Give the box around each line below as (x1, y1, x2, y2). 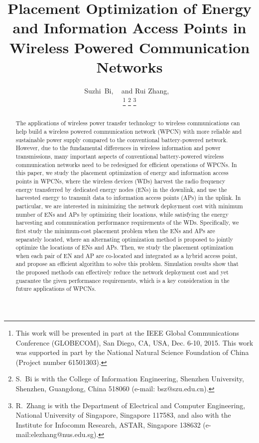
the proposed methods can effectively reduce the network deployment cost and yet (15, 268, 229, 276)
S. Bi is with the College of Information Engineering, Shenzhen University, (15, 373, 244, 384)
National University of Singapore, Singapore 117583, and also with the (15, 410, 231, 420)
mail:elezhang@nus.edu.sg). (15, 429, 99, 440)
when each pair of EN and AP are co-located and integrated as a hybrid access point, (15, 251, 238, 260)
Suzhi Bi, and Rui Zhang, (84, 85, 169, 95)
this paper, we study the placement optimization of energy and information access (15, 169, 229, 177)
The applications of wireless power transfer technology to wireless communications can (15, 119, 240, 127)
